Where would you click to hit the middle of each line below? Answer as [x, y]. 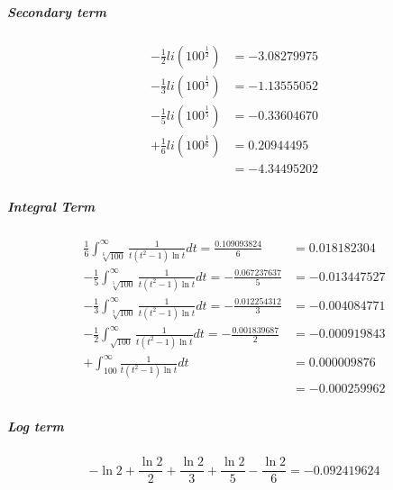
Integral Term [51, 207]
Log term [36, 426]
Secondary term [57, 11]
